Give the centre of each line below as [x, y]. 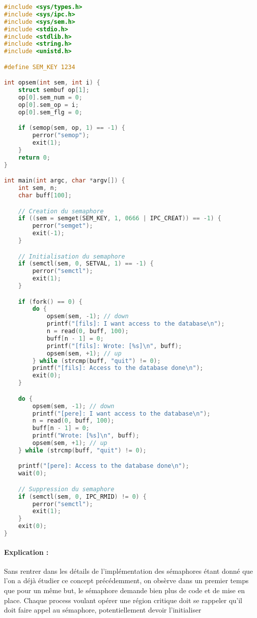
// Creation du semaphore [61, 211]
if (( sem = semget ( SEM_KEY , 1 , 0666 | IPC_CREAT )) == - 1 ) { [120, 219]
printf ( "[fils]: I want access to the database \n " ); [135, 324]
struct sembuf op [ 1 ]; [54, 90]
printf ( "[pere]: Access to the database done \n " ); [104, 466]
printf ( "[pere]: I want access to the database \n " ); [122, 413]
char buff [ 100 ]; [45, 195]
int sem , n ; [38, 188]
